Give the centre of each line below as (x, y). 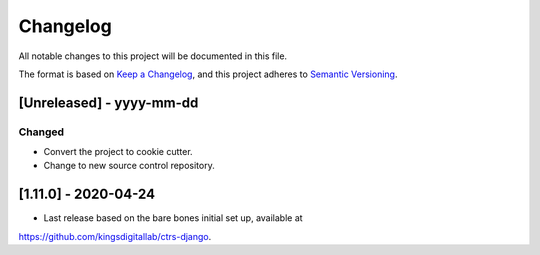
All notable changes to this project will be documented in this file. (153, 56)
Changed (41, 132)
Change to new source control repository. (129, 166)
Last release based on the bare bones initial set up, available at (173, 218)
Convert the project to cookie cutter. (118, 152)
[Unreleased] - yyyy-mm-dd (108, 102)
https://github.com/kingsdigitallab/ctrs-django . (115, 236)
